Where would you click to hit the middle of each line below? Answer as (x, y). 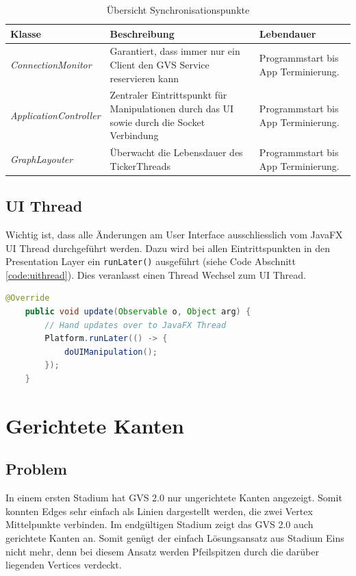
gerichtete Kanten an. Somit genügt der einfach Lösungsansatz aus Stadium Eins (175, 537)
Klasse (26, 33)
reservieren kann (144, 78)
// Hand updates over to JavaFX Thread (136, 325)
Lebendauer (288, 33)
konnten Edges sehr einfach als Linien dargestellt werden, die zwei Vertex (159, 511)
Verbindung (134, 135)
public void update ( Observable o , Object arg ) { (138, 312)
